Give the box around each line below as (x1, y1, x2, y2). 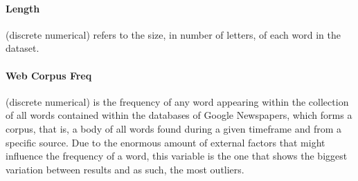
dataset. (6, 41, 39, 55)
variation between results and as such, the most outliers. (6, 162, 244, 176)
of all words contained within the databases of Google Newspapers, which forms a (6, 108, 352, 122)
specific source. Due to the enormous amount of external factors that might (6, 135, 325, 149)
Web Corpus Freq (6, 68, 92, 82)
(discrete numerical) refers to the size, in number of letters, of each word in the (6, 27, 341, 41)
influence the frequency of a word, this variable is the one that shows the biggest (6, 149, 348, 163)
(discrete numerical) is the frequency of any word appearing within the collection (6, 94, 349, 108)
